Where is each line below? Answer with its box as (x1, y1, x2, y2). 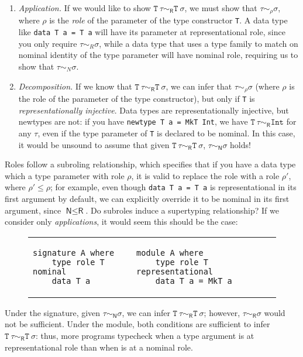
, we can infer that (166, 80, 232, 92)
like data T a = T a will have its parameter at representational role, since (18, 26, 285, 38)
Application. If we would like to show (18, 2, 151, 13)
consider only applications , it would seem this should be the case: (5, 215, 238, 228)
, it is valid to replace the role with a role (131, 169, 280, 181)
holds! (230, 138, 251, 150)
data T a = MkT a (155, 276, 232, 286)
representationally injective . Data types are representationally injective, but (18, 104, 289, 116)
